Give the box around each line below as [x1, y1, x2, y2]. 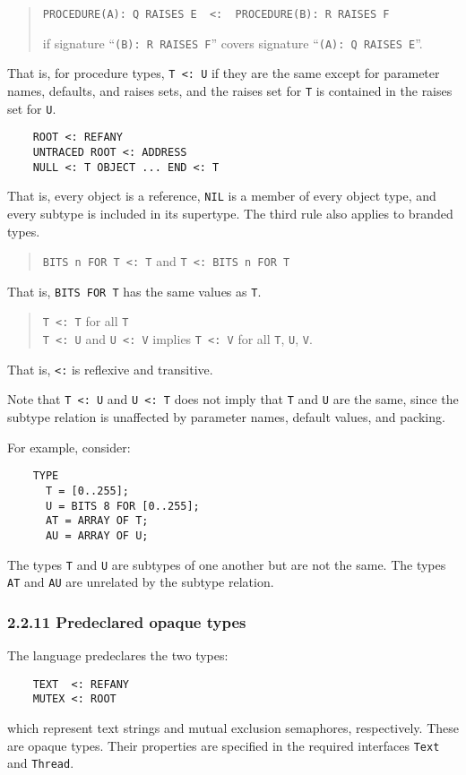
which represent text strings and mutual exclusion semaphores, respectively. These [7, 718, 459, 736]
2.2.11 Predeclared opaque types [7, 610, 246, 633]
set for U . [7, 99, 56, 117]
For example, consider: [7, 437, 131, 456]
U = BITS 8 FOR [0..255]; [45, 499, 200, 512]
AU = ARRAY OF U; [45, 529, 149, 542]
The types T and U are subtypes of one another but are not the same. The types [7, 555, 446, 573]
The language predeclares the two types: [7, 646, 229, 665]
